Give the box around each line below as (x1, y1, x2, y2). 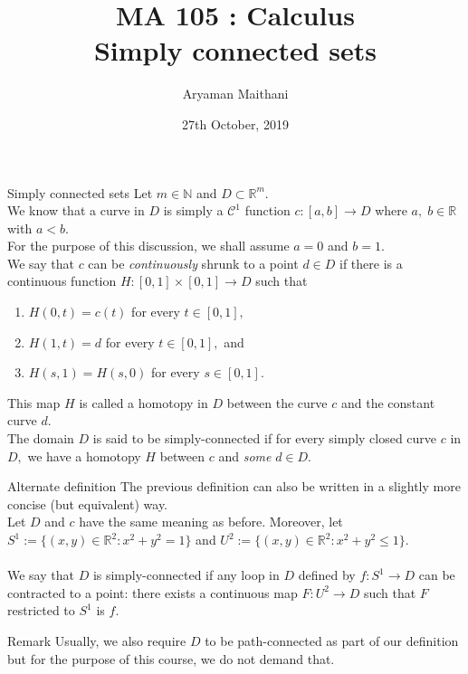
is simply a (163, 201, 224, 220)
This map (7, 393, 61, 412)
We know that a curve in (7, 201, 145, 220)
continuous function (7, 271, 117, 290)
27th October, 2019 (182, 114, 289, 133)
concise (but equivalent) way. (7, 494, 168, 513)
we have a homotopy (27, 446, 141, 465)
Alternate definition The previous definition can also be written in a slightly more (7, 477, 461, 496)
